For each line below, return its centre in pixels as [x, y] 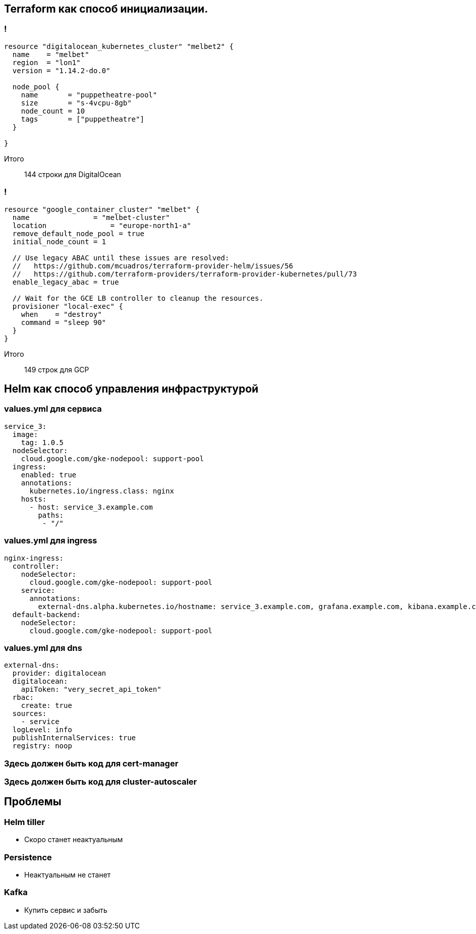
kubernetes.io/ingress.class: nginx [102, 491]
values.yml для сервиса [53, 409]
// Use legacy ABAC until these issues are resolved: [121, 258]
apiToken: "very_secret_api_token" [91, 690]
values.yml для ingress [51, 541]
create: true [46, 706]
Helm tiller [24, 822]
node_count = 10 [53, 111]
